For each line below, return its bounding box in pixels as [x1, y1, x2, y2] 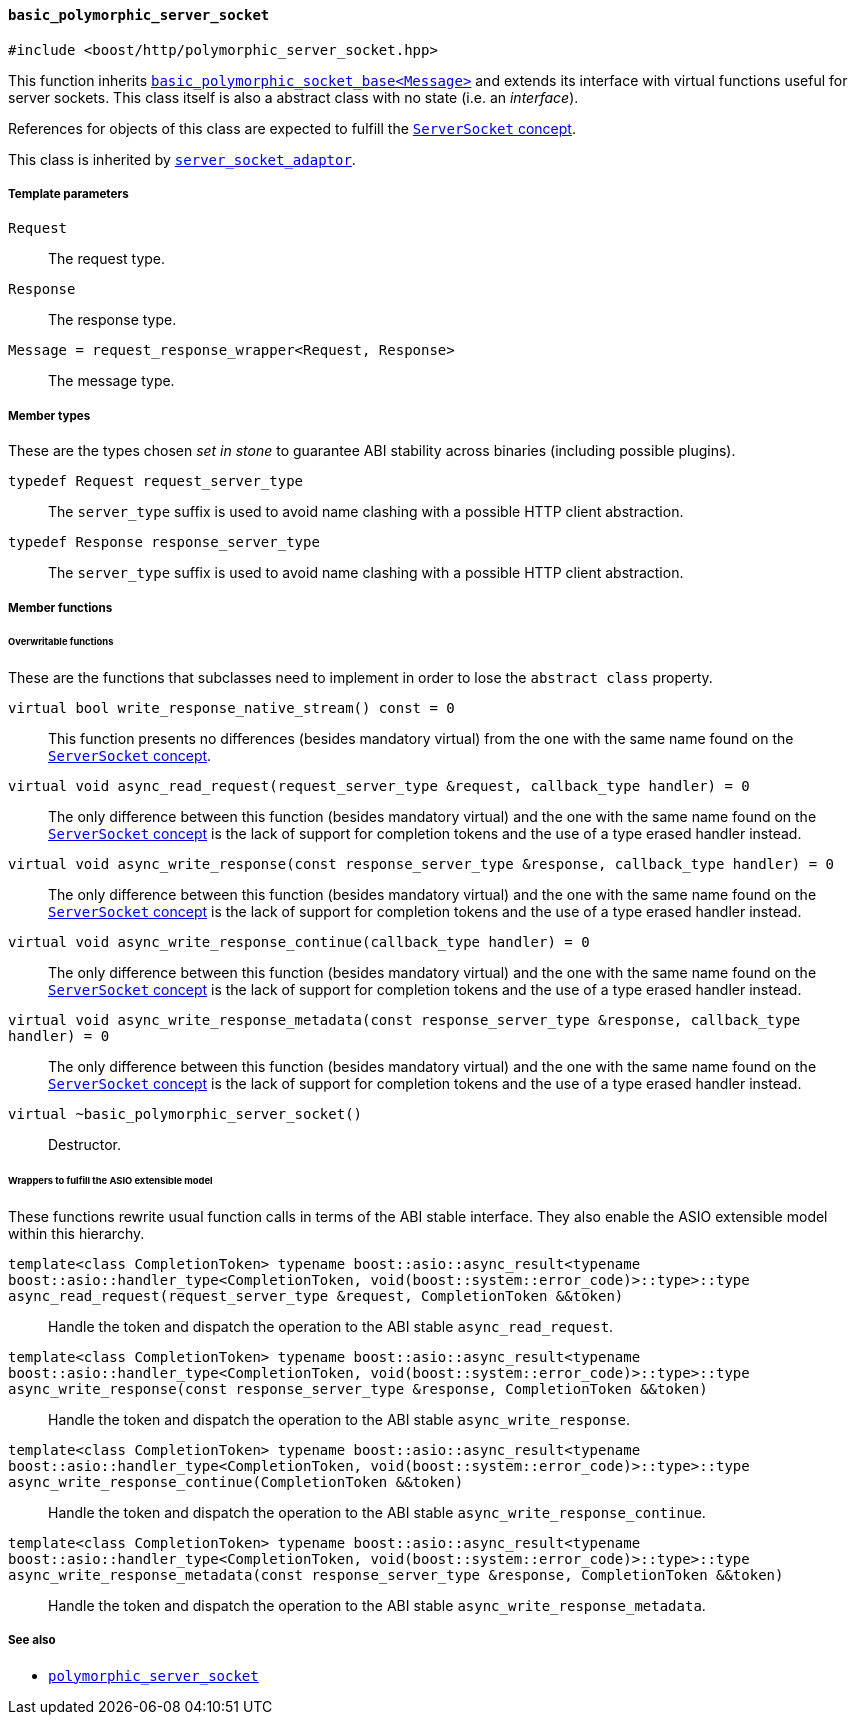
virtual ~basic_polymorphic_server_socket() [8, 1106, 363, 1123]
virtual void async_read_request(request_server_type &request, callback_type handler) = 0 [8, 778, 750, 795]
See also [8, 1633, 56, 1648]
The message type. [48, 372, 175, 390]
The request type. [48, 250, 166, 268]
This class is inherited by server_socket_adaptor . [8, 150, 356, 168]
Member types [8, 408, 91, 423]
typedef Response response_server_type [8, 534, 320, 551]
